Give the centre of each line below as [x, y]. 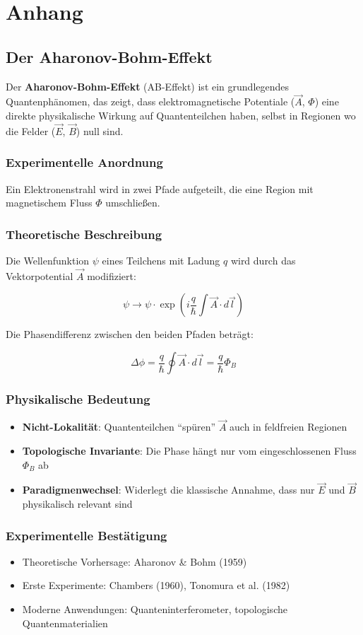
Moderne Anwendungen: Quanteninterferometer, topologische [155, 609]
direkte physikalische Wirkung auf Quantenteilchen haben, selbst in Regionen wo [181, 115]
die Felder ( [31, 130]
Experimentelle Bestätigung [87, 535]
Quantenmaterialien [65, 623]
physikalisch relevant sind [77, 504]
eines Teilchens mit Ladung [161, 261]
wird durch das [263, 261]
